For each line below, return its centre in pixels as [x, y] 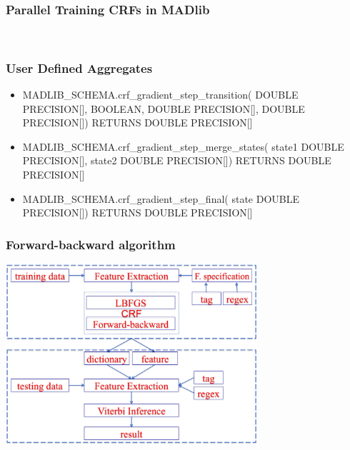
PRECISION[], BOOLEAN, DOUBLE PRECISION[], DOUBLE [164, 108]
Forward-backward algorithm [91, 244]
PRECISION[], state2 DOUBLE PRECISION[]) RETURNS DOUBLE [177, 160]
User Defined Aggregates [79, 67]
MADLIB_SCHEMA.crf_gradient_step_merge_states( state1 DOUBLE [183, 146]
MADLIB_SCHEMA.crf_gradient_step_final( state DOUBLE [161, 198]
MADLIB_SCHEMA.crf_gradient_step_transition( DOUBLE [160, 95]
